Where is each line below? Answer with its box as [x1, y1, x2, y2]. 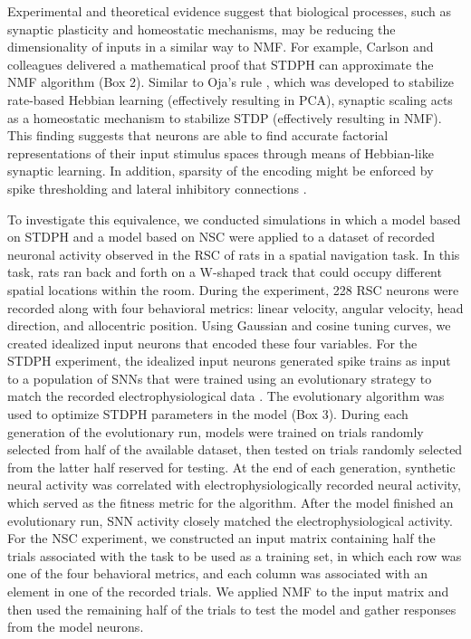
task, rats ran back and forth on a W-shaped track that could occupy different [7, 262, 442, 281]
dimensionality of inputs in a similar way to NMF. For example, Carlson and [7, 37, 434, 56]
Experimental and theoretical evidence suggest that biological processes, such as [7, 2, 452, 20]
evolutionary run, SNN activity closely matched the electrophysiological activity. [7, 510, 453, 529]
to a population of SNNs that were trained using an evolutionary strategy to [7, 368, 432, 387]
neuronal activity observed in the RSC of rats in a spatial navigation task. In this [7, 244, 460, 263]
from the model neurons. [7, 617, 144, 636]
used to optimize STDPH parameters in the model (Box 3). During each [7, 405, 409, 424]
